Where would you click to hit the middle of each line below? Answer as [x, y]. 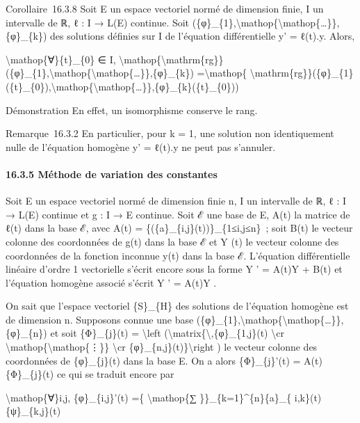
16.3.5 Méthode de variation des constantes [112, 174]
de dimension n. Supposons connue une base [100, 319]
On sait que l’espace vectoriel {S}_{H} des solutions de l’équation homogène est [177, 306]
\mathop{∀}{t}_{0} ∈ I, [61, 59]
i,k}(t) [308, 397]
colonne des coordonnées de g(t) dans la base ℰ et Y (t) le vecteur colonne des [172, 241]
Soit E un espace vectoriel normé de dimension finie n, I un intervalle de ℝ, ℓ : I [176, 201]
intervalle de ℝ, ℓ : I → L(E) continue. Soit [98, 22]
